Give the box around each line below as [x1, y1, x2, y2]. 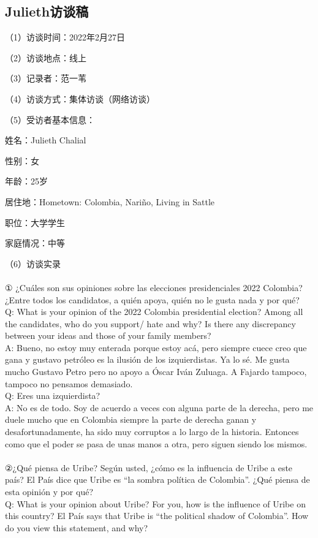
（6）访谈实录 [5, 257, 61, 270]
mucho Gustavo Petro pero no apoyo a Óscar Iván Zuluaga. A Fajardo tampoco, [5, 365, 307, 378]
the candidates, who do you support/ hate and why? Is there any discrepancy [5, 317, 296, 330]
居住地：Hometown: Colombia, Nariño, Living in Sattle [5, 195, 215, 208]
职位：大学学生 [5, 216, 65, 229]
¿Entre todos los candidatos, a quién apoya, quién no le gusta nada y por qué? [5, 293, 300, 306]
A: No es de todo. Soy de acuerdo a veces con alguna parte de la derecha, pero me [5, 401, 314, 414]
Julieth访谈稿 [5, 2, 89, 21]
